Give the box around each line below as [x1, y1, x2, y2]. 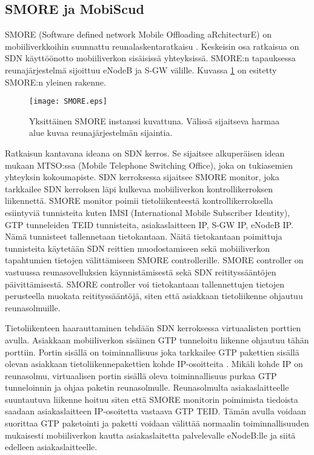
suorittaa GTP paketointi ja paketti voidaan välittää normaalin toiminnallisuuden [5, 417, 309, 430]
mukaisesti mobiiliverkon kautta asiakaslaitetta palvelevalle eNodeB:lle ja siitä [5, 428, 296, 441]
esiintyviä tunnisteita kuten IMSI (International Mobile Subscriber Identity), [5, 206, 290, 218]
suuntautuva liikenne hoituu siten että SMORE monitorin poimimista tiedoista [5, 393, 298, 405]
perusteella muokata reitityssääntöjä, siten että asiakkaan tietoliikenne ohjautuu [5, 289, 303, 302]
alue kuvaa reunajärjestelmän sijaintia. [29, 126, 173, 139]
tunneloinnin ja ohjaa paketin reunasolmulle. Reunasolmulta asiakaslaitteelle [5, 381, 289, 394]
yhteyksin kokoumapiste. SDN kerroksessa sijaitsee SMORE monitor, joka [5, 170, 279, 183]
